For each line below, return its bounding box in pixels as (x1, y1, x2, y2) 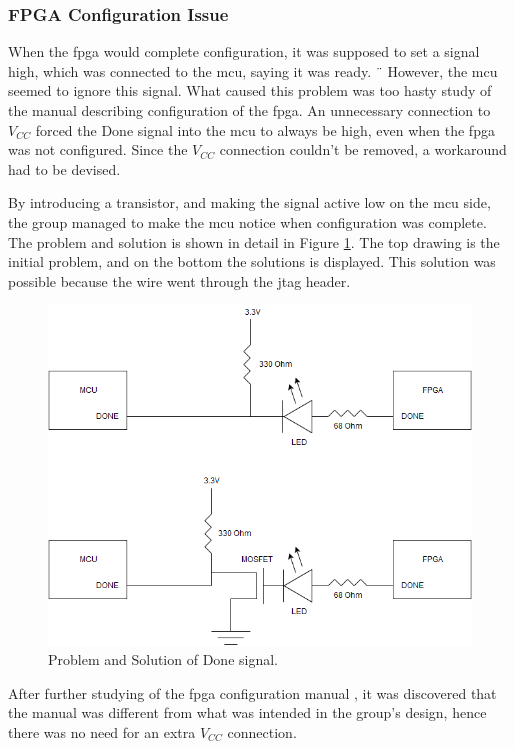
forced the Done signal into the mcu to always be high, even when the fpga (35, 119, 495, 140)
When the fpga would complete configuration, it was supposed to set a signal (8, 41, 480, 62)
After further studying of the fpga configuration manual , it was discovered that (8, 682, 497, 703)
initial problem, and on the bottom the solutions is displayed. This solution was (8, 251, 496, 272)
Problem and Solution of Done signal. (48, 649, 278, 670)
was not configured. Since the (8, 139, 188, 160)
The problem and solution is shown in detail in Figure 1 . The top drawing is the (8, 231, 500, 252)
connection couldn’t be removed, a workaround (219, 139, 507, 160)
